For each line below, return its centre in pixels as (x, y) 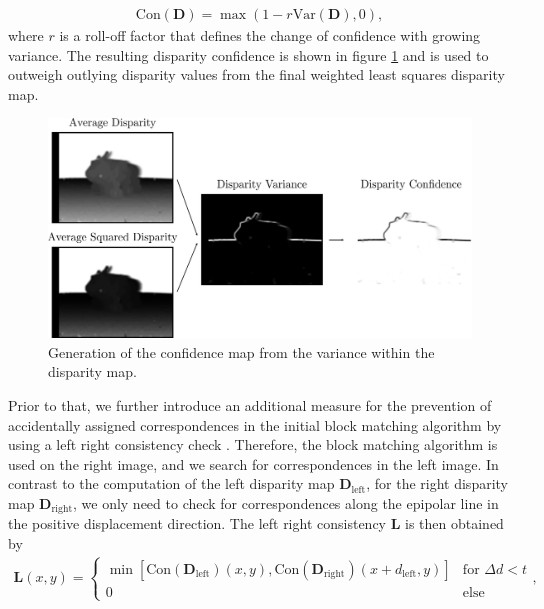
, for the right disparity (437, 483)
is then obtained (454, 523)
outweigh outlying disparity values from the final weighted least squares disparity (256, 74)
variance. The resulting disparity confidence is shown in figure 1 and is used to (248, 54)
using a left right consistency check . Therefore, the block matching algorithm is (253, 444)
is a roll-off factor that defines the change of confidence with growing (270, 35)
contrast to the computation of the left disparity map (171, 483)
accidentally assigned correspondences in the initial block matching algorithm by (255, 424)
